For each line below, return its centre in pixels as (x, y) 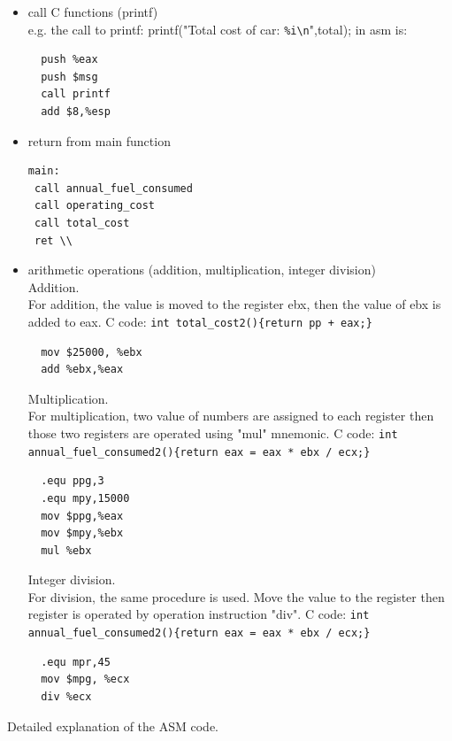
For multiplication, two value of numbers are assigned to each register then (231, 416)
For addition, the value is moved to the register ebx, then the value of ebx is (234, 304)
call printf (76, 94)
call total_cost (82, 223)
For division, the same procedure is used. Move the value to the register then (236, 596)
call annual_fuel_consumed (113, 188)
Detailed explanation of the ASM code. (113, 726)
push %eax (69, 60)
